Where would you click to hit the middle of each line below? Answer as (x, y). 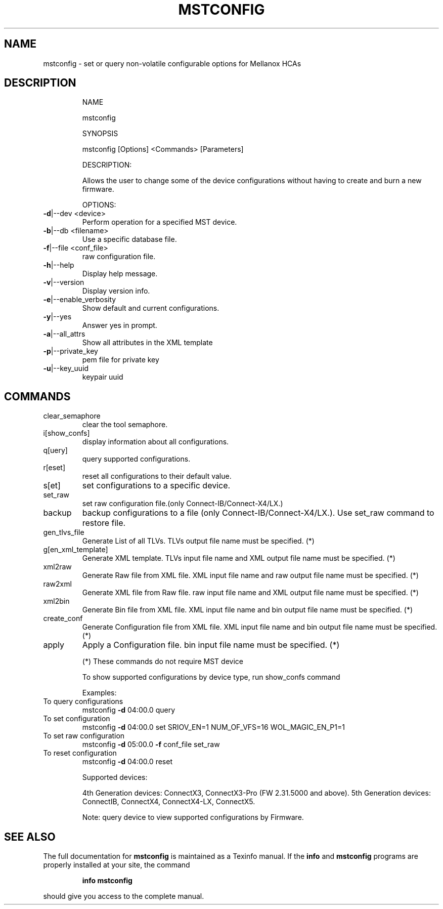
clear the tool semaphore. (125, 425)
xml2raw (57, 567)
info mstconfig (107, 881)
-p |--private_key (71, 351)
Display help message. (120, 274)
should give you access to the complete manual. (124, 896)
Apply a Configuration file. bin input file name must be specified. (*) (211, 645)
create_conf (63, 618)
